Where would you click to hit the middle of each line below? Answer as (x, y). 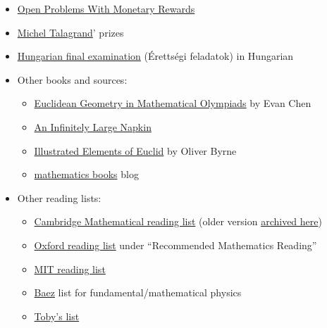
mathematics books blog (86, 174)
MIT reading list (70, 269)
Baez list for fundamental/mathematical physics (138, 292)
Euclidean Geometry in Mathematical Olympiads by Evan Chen (173, 103)
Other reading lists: (59, 197)
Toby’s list (57, 316)
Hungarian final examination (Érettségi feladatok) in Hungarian (155, 56)
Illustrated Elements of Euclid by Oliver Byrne (135, 150)
